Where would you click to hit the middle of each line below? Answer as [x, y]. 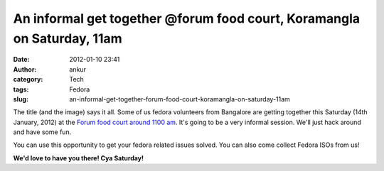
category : [28, 79]
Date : [21, 60]
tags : [21, 89]
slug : [21, 99]
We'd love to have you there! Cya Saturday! [79, 158]
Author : [25, 69]
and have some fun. [42, 132]
